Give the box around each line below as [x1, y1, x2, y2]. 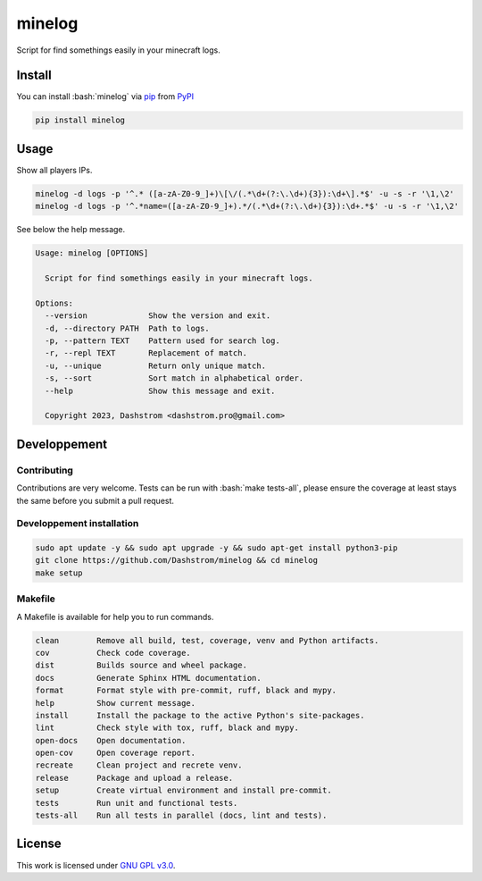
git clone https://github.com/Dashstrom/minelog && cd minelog [35, 555, 319, 566]
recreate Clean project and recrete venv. [35, 760, 243, 770]
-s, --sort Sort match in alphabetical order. [45, 373, 304, 383]
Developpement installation [16, 517, 139, 530]
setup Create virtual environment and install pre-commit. [35, 785, 332, 795]
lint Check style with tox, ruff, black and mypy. [35, 723, 299, 733]
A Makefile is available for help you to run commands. [16, 611, 214, 622]
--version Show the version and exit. [45, 311, 271, 321]
